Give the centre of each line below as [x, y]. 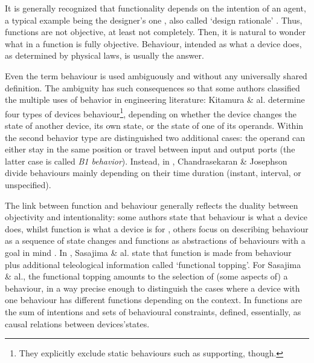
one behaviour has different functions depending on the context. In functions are [154, 300]
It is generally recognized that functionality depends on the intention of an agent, [155, 8]
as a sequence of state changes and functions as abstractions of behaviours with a [155, 240]
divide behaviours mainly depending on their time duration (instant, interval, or [153, 173]
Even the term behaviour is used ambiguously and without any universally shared [156, 75]
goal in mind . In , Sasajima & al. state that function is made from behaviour [148, 252]
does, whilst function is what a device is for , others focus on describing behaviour [157, 228]
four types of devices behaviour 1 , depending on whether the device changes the [151, 113]
